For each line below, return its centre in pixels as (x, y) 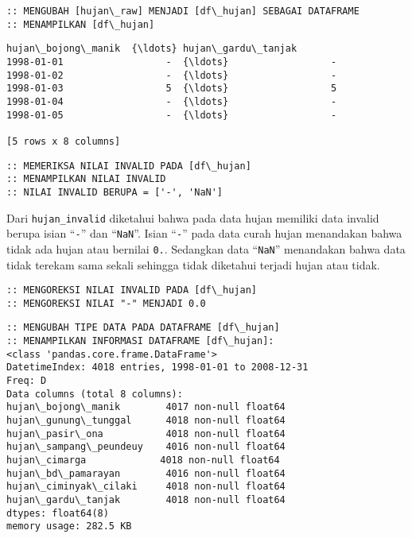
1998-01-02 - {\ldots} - (172, 75)
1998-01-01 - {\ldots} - (172, 62)
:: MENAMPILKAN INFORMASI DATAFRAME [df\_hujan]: (140, 341)
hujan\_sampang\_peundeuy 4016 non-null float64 (146, 447)
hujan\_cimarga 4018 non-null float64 (143, 460)
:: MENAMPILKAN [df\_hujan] (81, 24)
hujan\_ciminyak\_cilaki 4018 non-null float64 (146, 487)
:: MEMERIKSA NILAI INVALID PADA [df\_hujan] (129, 166)
